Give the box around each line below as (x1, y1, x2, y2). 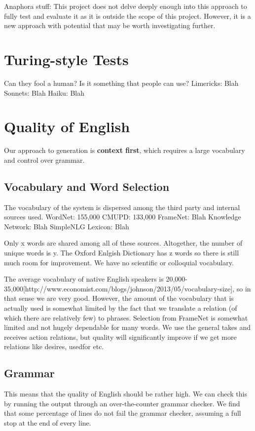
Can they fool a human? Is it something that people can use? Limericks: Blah (4, 77, 239, 88)
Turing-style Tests (4, 49, 129, 69)
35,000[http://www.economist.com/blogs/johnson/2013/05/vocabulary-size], (4, 283, 235, 293)
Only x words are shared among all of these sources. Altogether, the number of (4, 238, 243, 248)
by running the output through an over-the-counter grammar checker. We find (4, 398, 240, 408)
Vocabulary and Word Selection (4, 179, 170, 194)
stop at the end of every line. (4, 417, 91, 428)
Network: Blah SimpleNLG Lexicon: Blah (4, 221, 129, 231)
